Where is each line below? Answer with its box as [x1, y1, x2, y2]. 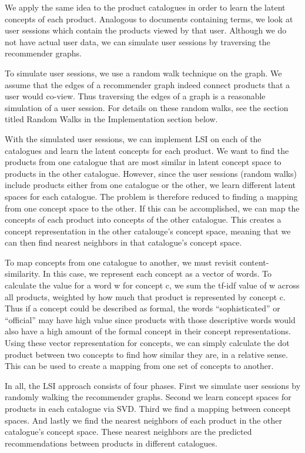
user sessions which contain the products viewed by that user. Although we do [5, 24, 287, 36]
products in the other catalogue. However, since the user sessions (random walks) [5, 167, 297, 179]
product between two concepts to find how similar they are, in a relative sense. [5, 348, 288, 360]
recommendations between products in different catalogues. [5, 437, 217, 449]
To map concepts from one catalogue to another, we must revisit [5, 256, 237, 268]
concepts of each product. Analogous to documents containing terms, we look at [5, 12, 293, 25]
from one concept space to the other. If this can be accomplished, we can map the [5, 202, 300, 214]
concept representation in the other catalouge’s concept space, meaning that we [5, 224, 291, 237]
